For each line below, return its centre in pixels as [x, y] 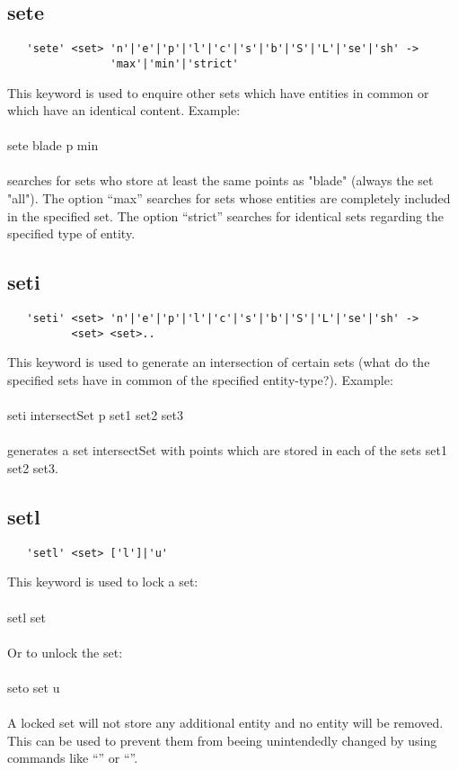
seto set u [34, 687]
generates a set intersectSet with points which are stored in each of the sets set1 [227, 450]
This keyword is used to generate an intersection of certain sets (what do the [219, 362]
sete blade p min [53, 145]
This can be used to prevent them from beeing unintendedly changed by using [222, 740]
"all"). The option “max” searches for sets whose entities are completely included [229, 198]
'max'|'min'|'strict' [174, 63]
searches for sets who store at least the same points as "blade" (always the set [220, 180]
